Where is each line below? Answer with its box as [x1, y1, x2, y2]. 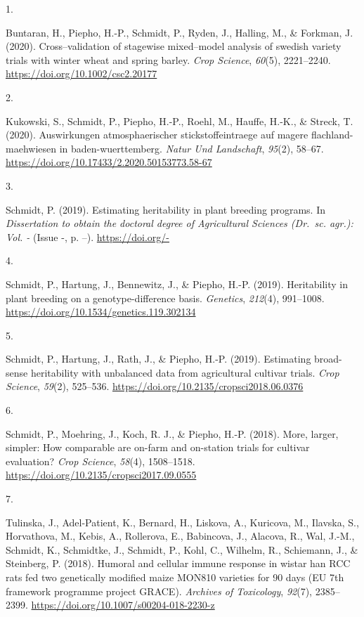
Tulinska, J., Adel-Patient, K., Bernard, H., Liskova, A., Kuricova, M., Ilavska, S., [6, 514, 359, 529]
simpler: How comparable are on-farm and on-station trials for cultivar [6, 440, 310, 455]
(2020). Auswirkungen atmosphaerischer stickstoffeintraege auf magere [6, 127, 308, 142]
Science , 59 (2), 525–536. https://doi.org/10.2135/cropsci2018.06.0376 [6, 379, 304, 394]
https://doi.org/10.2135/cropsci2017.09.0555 [6, 467, 197, 482]
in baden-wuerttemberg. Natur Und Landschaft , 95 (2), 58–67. [59, 141, 324, 155]
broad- [314, 351, 342, 366]
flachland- [311, 127, 353, 142]
